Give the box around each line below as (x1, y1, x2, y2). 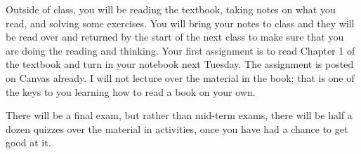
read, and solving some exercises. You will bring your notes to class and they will (6, 15, 355, 30)
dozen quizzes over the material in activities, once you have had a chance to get (6, 121, 348, 136)
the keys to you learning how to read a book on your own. (6, 84, 256, 99)
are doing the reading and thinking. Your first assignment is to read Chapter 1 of (6, 43, 355, 57)
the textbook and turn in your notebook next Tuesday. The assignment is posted (6, 57, 354, 71)
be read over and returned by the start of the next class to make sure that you (6, 29, 344, 44)
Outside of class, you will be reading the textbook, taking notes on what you (6, 2, 336, 16)
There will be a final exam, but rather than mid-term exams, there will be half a (6, 108, 353, 122)
